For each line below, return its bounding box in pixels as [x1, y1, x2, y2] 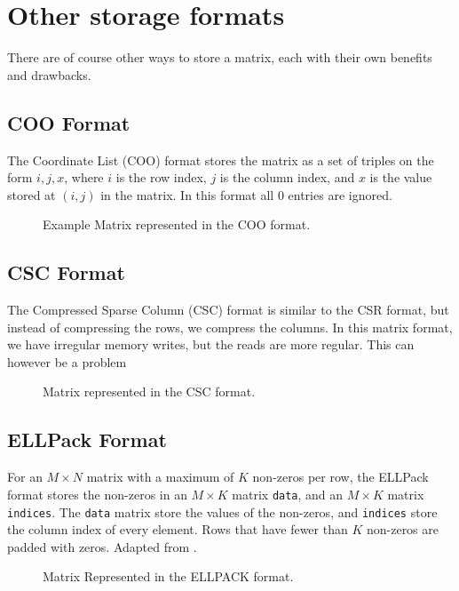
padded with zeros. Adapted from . [7, 537, 197, 555]
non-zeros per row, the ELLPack [252, 467, 429, 486]
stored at [7, 185, 56, 204]
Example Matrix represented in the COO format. [43, 215, 311, 234]
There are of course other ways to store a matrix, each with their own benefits [7, 48, 432, 67]
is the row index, [115, 168, 207, 187]
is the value [369, 168, 432, 187]
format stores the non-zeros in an [7, 484, 187, 503]
